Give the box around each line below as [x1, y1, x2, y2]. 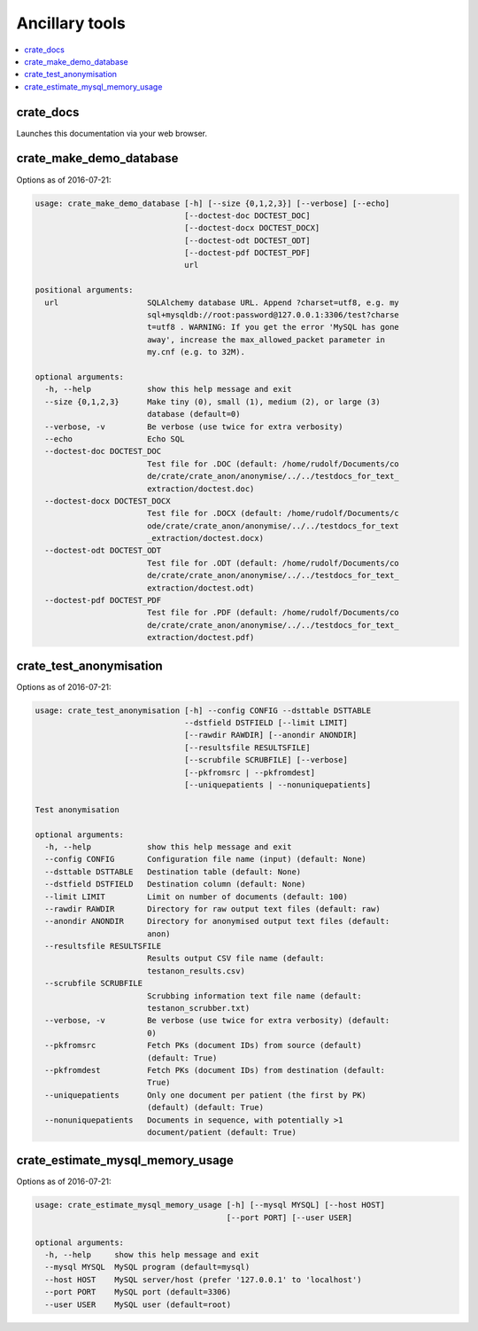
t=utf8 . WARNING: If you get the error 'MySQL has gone [146, 322, 400, 333]
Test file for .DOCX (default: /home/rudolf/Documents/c [146, 508, 400, 519]
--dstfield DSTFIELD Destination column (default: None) [44, 879, 306, 889]
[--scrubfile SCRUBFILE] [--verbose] [184, 755, 349, 765]
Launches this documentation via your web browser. [16, 128, 208, 138]
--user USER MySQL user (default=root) [44, 1299, 232, 1310]
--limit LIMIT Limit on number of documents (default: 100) [44, 891, 349, 902]
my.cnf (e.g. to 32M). [146, 347, 245, 357]
